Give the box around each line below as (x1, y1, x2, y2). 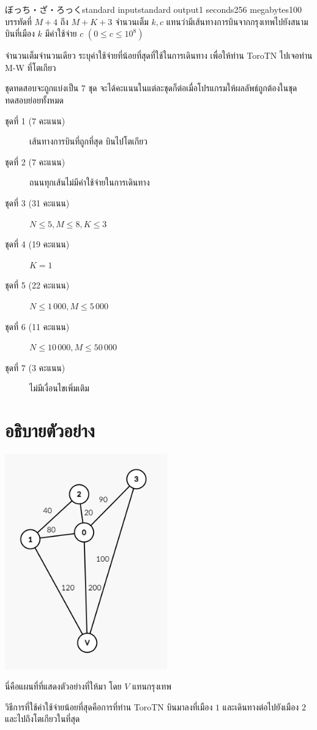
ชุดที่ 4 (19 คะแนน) (5, 238, 70, 250)
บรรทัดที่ (5, 15, 32, 28)
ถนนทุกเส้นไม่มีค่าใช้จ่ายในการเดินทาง (29, 176, 150, 189)
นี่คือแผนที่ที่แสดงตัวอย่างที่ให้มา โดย (5, 680, 122, 693)
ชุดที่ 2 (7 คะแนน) (5, 155, 65, 168)
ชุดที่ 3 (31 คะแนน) (5, 196, 70, 209)
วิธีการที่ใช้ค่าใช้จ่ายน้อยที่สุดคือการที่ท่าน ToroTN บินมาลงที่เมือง (5, 700, 213, 713)
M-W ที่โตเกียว (5, 61, 56, 73)
